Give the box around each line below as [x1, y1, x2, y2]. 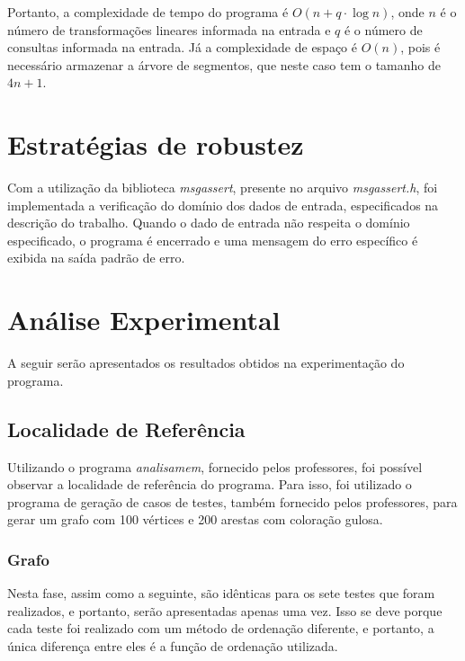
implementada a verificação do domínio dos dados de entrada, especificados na [7, 195, 439, 214]
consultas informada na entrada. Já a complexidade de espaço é [7, 38, 357, 57]
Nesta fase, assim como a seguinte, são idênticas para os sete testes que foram [7, 584, 435, 603]
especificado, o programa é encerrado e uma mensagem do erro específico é [7, 230, 418, 249]
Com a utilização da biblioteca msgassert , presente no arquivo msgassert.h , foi [7, 178, 438, 197]
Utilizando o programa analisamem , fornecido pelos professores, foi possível [7, 457, 423, 476]
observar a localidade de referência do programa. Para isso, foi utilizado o [7, 475, 412, 494]
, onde [390, 3, 425, 21]
